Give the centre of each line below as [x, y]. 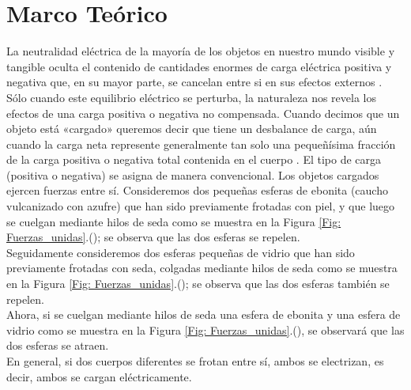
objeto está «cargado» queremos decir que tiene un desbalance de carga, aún [192, 129]
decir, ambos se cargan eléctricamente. [99, 376]
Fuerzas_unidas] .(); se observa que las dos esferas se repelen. [153, 237]
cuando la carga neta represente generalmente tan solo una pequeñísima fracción [201, 144]
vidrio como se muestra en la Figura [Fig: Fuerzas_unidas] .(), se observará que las [205, 329]
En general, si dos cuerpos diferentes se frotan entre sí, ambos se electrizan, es [195, 361]
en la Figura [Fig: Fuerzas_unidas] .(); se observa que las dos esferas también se [198, 284]
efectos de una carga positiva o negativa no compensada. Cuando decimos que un [203, 113]
